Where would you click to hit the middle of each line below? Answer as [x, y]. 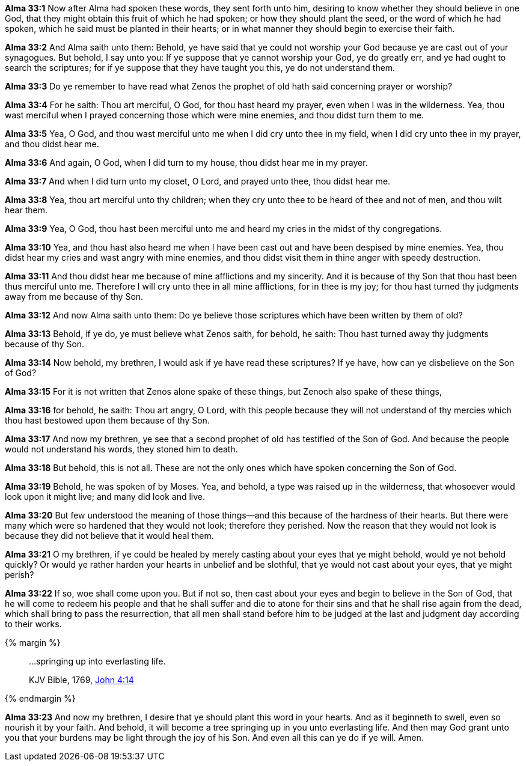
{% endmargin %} [40, 698]
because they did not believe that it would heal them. [109, 536]
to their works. [33, 624]
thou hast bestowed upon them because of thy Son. [107, 420]
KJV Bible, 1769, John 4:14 [81, 680]
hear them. [26, 210]
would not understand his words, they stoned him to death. [121, 449]
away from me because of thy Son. [74, 296]
